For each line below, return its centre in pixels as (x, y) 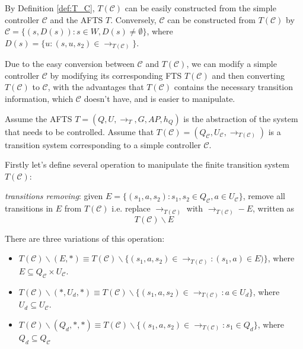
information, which (39, 99)
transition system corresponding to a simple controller (103, 144)
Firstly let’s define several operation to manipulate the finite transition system (147, 164)
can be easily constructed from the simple (200, 8)
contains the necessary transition (234, 87)
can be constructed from (211, 19)
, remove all (264, 196)
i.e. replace (131, 208)
